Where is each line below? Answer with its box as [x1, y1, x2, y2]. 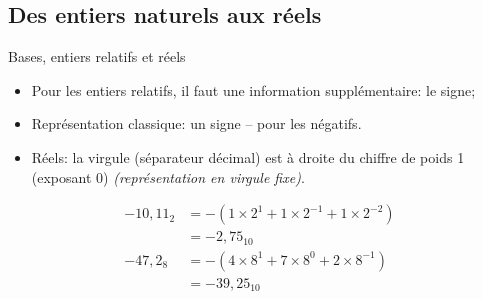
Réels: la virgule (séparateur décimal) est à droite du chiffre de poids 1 [31, 146, 465, 167]
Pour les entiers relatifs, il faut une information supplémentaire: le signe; [31, 79, 476, 100]
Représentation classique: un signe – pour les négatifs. [31, 113, 362, 134]
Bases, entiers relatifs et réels [8, 46, 186, 67]
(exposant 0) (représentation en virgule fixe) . [31, 166, 305, 187]
